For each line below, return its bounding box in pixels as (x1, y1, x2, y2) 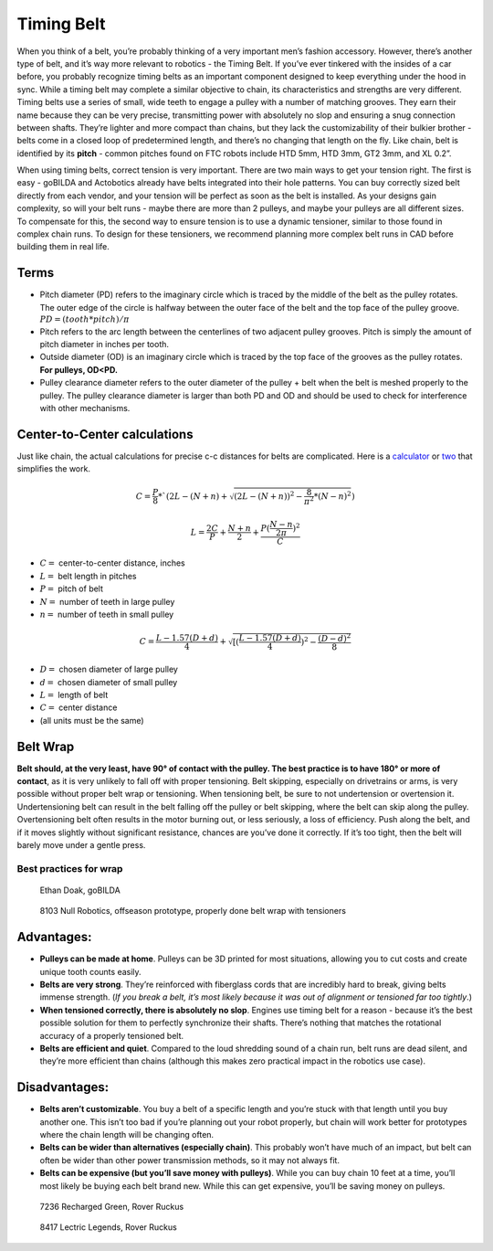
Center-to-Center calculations (16, 426, 194, 442)
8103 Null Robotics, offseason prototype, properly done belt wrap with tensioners (39, 906, 347, 917)
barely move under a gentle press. (16, 839, 146, 850)
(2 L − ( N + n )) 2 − (234, 490, 303, 502)
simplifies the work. (16, 463, 91, 474)
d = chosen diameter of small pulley (39, 676, 178, 687)
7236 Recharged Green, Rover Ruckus (39, 1201, 184, 1212)
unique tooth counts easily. (39, 966, 142, 977)
